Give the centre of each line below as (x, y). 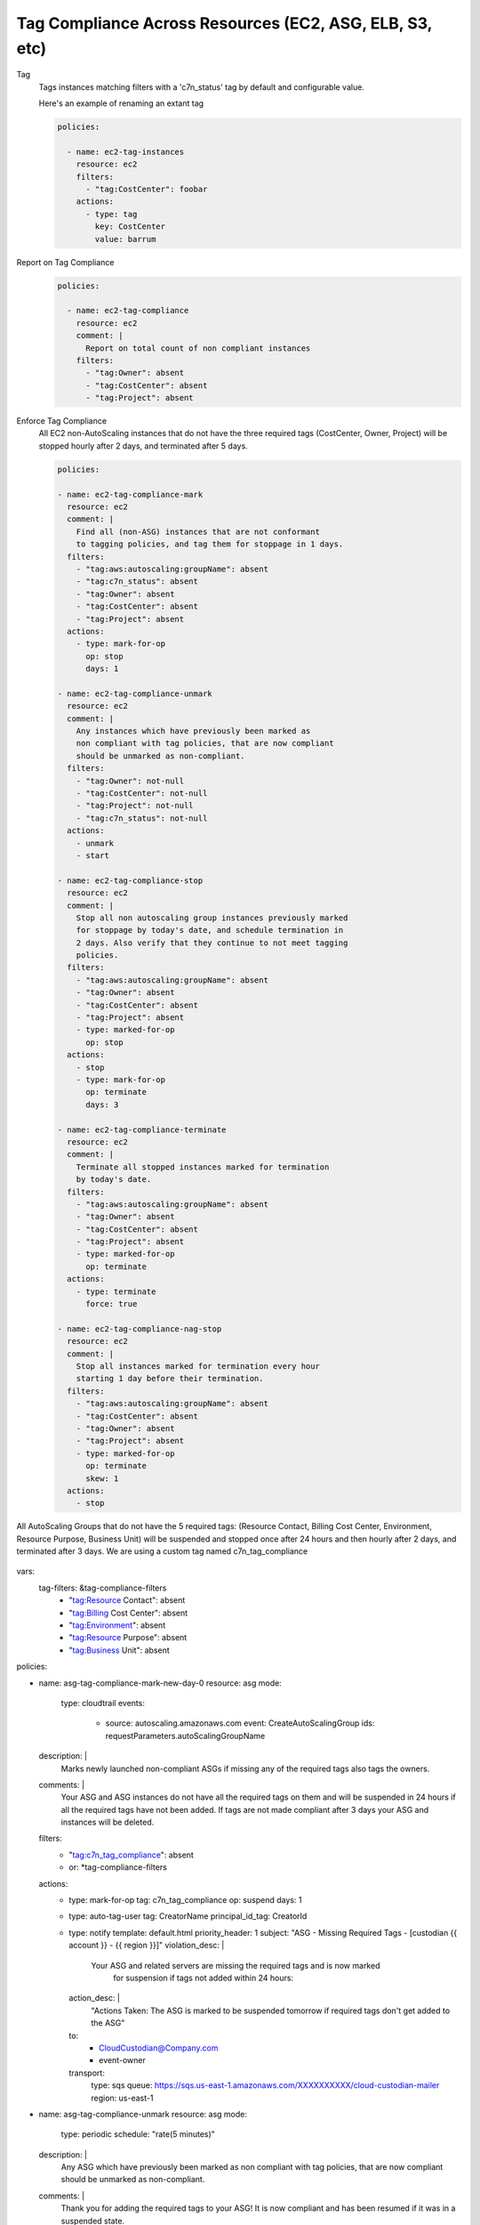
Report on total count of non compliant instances (198, 348)
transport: (87, 2073)
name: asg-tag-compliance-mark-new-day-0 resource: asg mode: (160, 1683)
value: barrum (125, 239)
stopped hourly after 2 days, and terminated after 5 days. (143, 446)
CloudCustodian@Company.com (159, 2048)
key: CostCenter (130, 227)
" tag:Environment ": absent (117, 1625)
